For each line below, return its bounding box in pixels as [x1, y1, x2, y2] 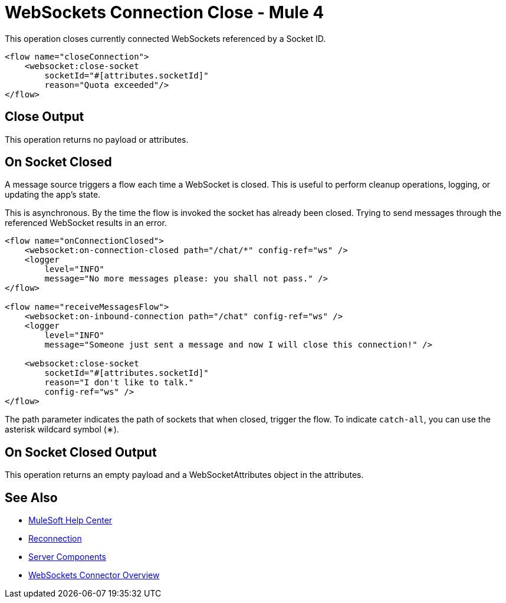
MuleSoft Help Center [28, 515, 113, 526]
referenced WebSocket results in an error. [5, 218, 167, 228]
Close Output [5, 109, 84, 124]
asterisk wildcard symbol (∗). [5, 424, 119, 435]
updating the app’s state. [5, 189, 101, 200]
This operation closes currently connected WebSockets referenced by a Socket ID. [5, 33, 326, 44]
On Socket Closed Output [5, 444, 157, 460]
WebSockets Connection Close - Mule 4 [5, 2, 324, 22]
